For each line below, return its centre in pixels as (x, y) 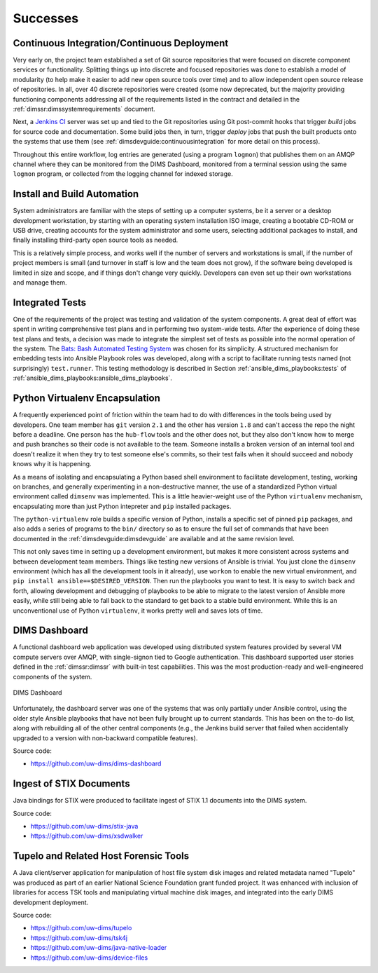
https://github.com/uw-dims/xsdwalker (87, 836)
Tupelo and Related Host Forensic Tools (101, 856)
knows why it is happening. (52, 464)
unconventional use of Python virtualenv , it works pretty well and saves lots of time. (138, 611)
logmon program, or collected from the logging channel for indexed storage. (123, 174)
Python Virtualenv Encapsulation (86, 399)
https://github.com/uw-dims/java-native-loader (99, 948)
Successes (46, 18)
